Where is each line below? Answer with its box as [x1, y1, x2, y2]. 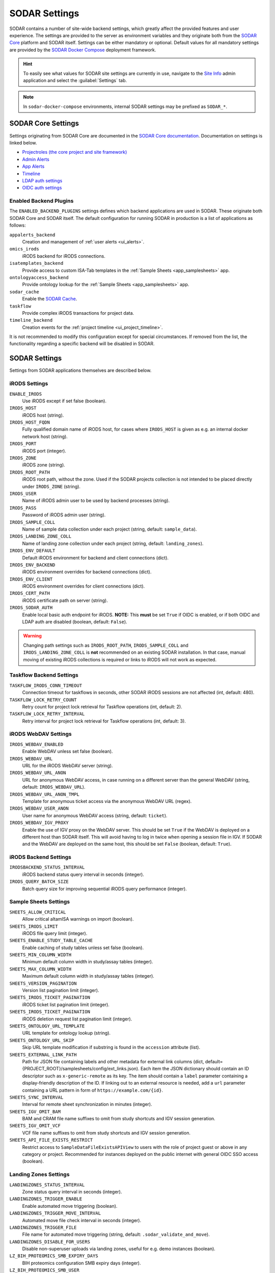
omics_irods [9, 246, 39, 252]
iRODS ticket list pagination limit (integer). [22, 1001, 109, 1008]
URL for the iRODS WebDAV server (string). [22, 763, 113, 768]
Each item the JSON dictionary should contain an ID [140, 1066, 250, 1072]
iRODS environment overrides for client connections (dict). [22, 583, 145, 589]
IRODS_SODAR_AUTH [9, 605, 53, 611]
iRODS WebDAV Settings [9, 731, 72, 738]
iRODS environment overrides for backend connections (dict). [22, 569, 152, 575]
